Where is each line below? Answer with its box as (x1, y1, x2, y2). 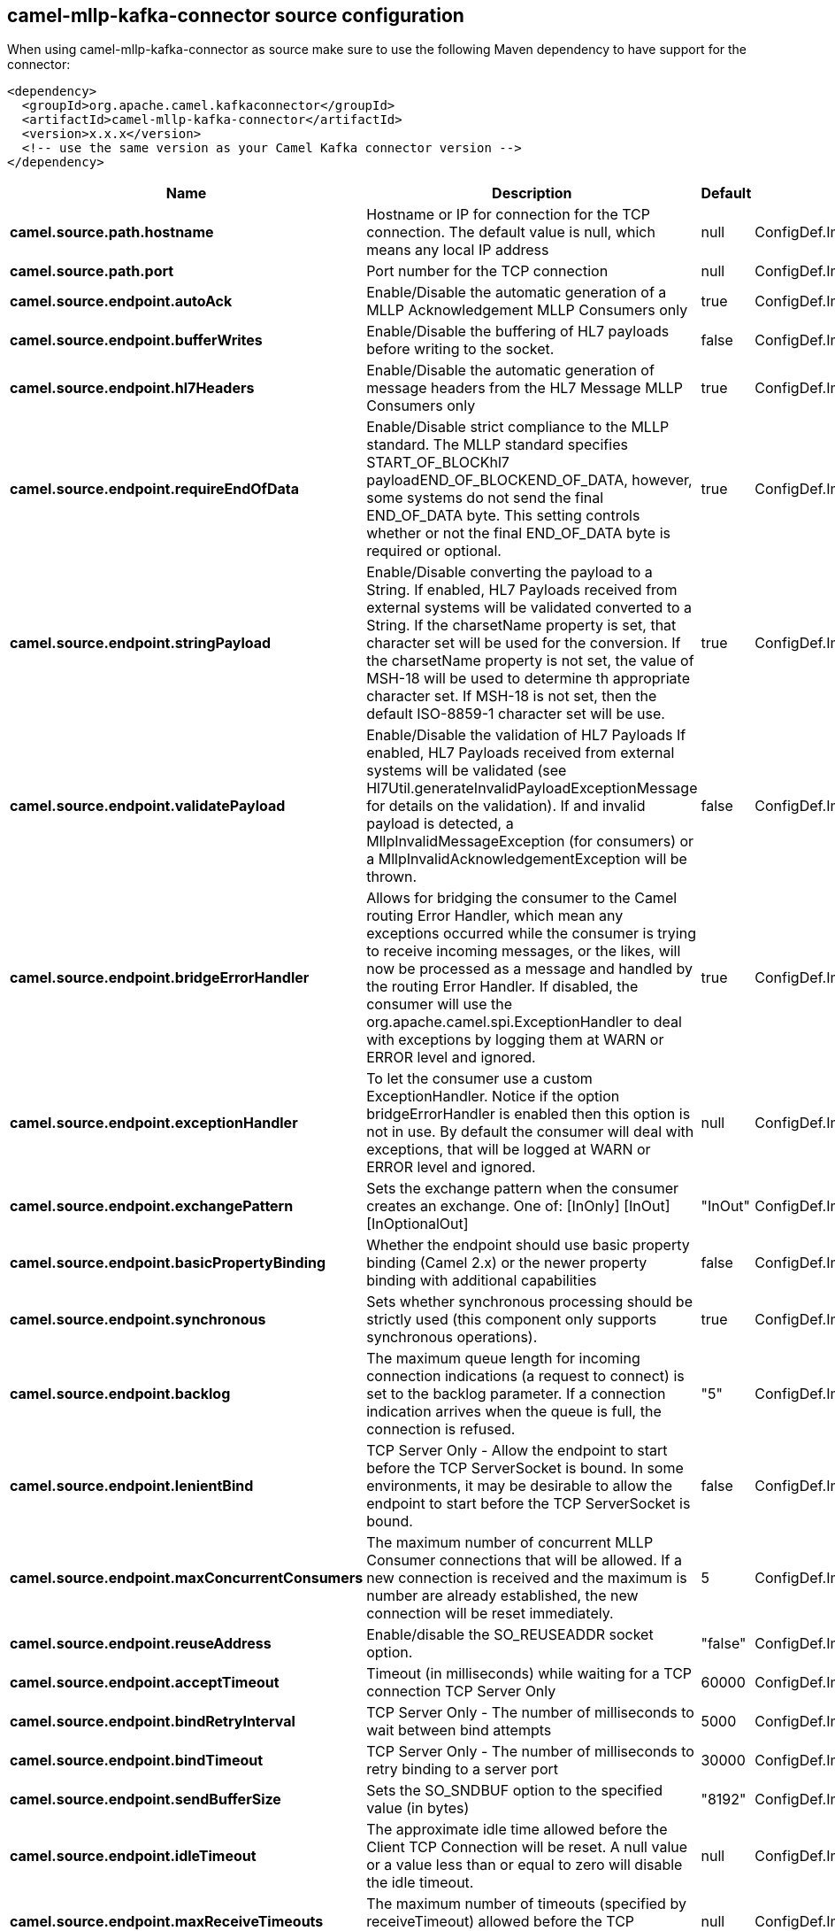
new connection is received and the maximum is (366, 1569, 687, 1587)
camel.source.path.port (10, 262, 174, 281)
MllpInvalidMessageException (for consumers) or (366, 832, 694, 851)
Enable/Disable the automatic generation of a (366, 283, 667, 302)
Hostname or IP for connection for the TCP (366, 205, 650, 224)
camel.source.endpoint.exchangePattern (10, 1197, 294, 1216)
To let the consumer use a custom (366, 1070, 593, 1088)
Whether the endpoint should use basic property (366, 1236, 690, 1255)
